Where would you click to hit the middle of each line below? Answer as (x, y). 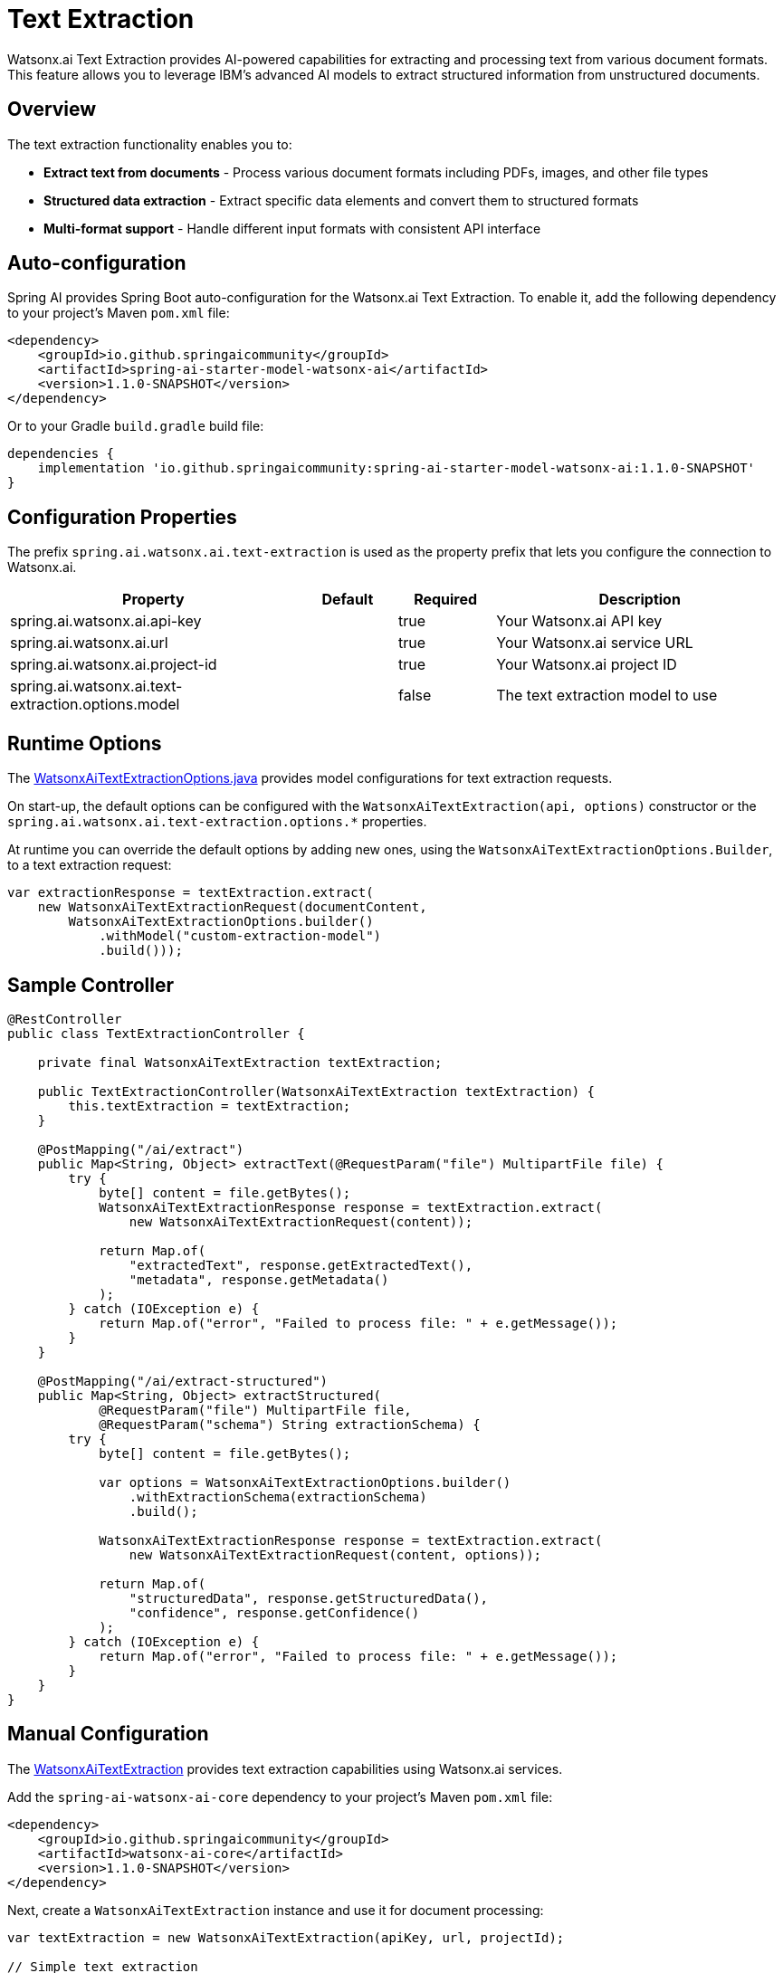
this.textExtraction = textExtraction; (210, 1106)
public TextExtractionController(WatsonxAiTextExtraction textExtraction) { (316, 1091)
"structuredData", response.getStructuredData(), (309, 1598)
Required (446, 600)
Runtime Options (85, 743)
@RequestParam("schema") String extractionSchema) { (290, 1424)
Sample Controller (91, 985)
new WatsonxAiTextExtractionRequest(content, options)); (335, 1554)
